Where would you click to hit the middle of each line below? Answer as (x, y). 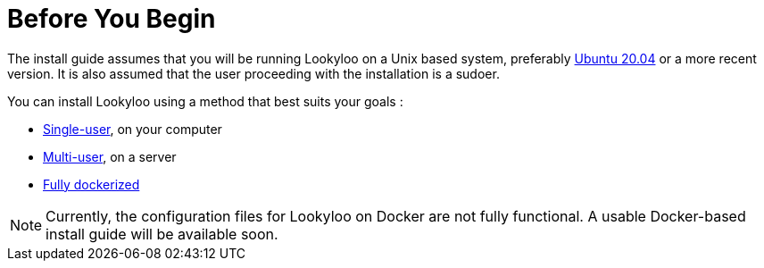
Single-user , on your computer (133, 129)
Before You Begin (112, 19)
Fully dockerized (91, 184)
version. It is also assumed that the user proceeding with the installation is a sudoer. (253, 73)
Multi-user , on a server (110, 156)
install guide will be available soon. (162, 234)
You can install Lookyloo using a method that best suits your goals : (205, 101)
